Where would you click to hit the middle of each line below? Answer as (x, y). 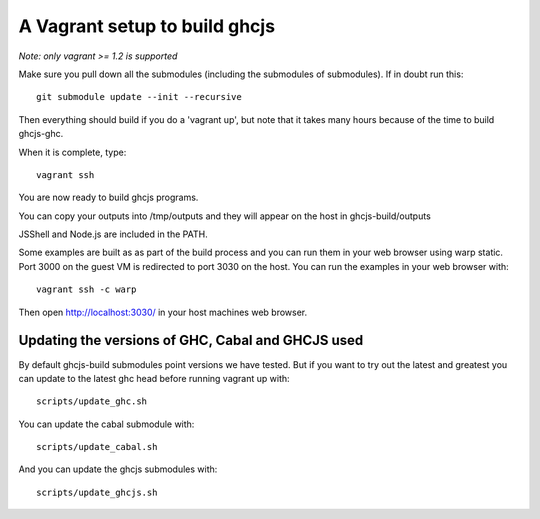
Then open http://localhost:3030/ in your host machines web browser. (163, 312)
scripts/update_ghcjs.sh (97, 492)
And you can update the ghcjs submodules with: (118, 469)
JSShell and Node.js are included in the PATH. (113, 234)
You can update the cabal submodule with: (106, 424)
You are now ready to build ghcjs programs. (108, 197)
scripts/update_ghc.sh (92, 401)
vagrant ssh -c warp (86, 289)
